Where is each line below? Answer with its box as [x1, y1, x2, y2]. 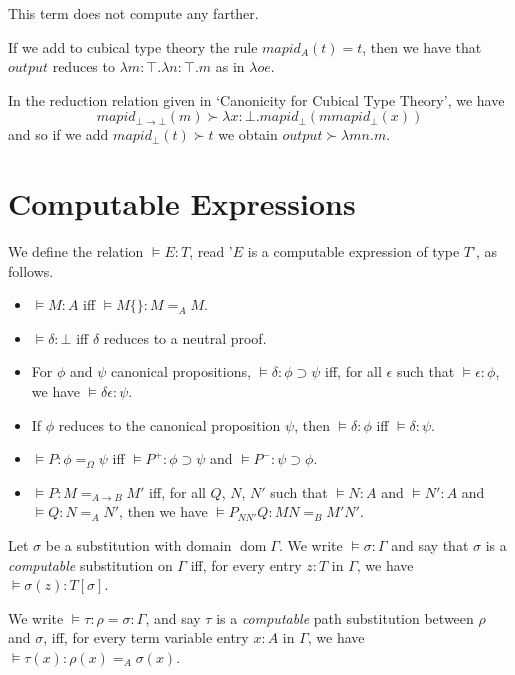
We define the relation [8, 241, 144, 262]
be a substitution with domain [45, 535, 232, 556]
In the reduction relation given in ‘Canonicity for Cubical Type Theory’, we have [8, 89, 505, 110]
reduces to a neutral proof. [103, 327, 267, 348]
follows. [8, 260, 54, 281]
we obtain [218, 124, 278, 145]
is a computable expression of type [247, 241, 460, 262]
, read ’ [189, 241, 233, 262]
